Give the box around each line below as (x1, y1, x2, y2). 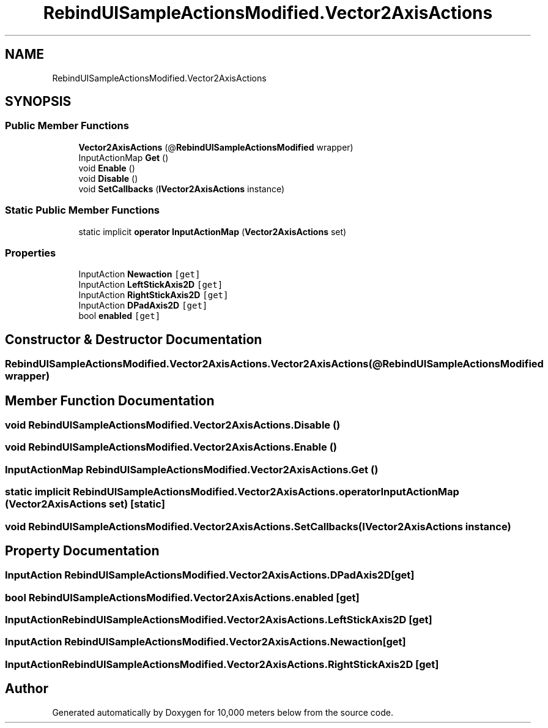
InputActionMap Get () (78, 152, 169, 163)
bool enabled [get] (78, 310, 161, 321)
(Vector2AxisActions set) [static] (5, 498, 165, 511)
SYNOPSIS (5, 94, 72, 110)
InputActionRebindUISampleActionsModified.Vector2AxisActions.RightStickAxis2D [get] (5, 658, 439, 670)
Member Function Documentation (5, 392, 215, 408)
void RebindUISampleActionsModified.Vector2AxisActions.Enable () (5, 441, 337, 454)
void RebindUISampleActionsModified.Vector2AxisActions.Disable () (5, 419, 341, 431)
